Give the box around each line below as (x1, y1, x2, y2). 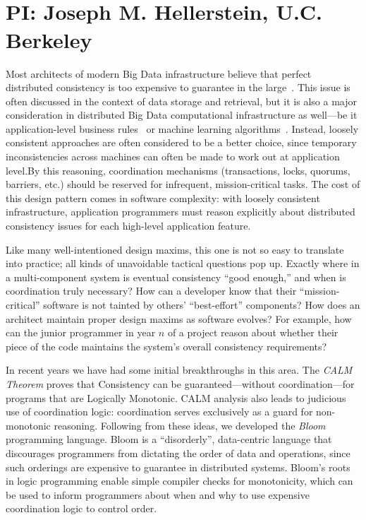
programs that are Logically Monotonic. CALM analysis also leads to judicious (6, 390, 346, 405)
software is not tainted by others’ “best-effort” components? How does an (43, 297, 360, 312)
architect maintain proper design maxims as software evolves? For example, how (6, 311, 352, 326)
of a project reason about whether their (167, 325, 338, 340)
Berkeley (6, 25, 92, 54)
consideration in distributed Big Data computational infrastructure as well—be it (6, 107, 358, 122)
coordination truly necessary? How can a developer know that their (6, 283, 297, 298)
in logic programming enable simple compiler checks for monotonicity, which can (6, 473, 353, 488)
